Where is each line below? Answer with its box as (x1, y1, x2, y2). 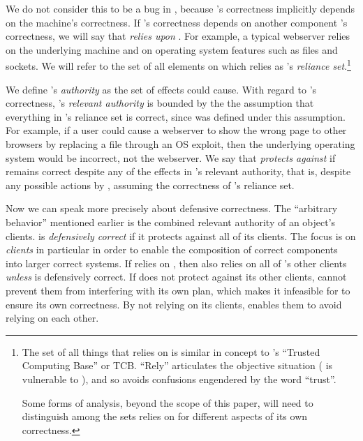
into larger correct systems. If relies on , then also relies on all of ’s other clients (6, 255, 347, 270)
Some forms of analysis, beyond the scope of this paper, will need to (22, 395, 313, 410)
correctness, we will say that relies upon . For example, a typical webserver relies (6, 29, 350, 43)
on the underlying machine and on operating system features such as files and (6, 42, 338, 57)
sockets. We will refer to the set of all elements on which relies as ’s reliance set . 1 (6, 57, 351, 73)
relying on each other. (6, 311, 99, 325)
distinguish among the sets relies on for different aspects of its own (22, 409, 308, 424)
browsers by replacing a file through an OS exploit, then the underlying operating (6, 137, 355, 151)
